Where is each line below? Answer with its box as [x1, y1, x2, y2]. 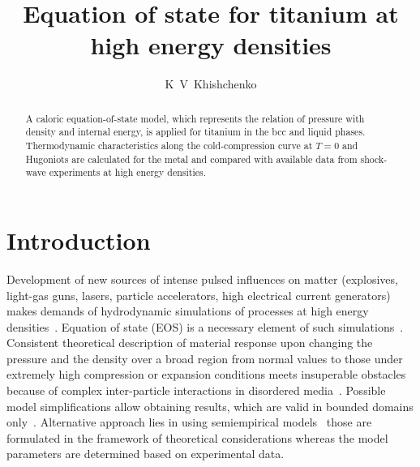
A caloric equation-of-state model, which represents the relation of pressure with [25, 111, 365, 125]
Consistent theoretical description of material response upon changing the [6, 334, 373, 351]
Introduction [6, 223, 151, 256]
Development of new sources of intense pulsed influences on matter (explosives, [6, 270, 398, 287]
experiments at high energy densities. [49, 165, 206, 179]
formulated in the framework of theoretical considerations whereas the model [6, 429, 388, 446]
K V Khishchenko [165, 75, 257, 92]
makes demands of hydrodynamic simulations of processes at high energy [6, 302, 369, 319]
